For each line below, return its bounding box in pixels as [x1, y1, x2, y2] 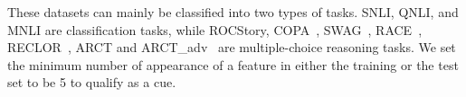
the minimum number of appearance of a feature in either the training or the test [7, 55, 459, 74]
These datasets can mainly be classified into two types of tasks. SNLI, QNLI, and [7, 3, 459, 21]
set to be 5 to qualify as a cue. [7, 73, 176, 92]
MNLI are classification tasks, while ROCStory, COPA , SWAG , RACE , [7, 20, 423, 39]
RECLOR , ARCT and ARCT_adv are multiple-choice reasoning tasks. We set [7, 38, 456, 57]
